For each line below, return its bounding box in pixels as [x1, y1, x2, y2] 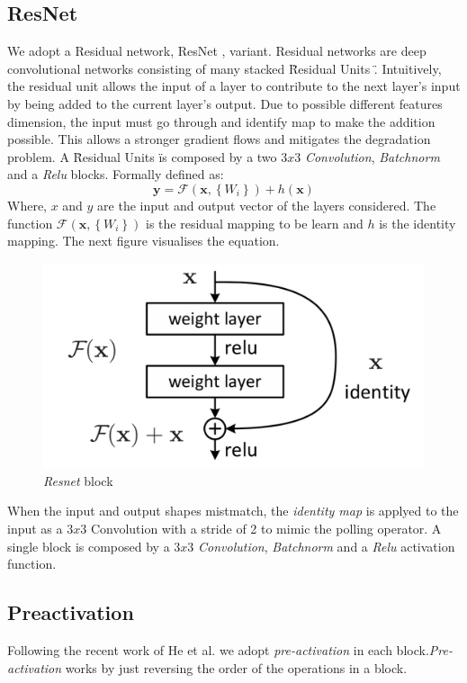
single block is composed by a [7, 536, 170, 555]
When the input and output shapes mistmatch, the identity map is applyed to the [7, 501, 459, 520]
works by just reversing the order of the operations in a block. [65, 658, 408, 677]
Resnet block [43, 471, 113, 490]
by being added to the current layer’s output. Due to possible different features [7, 94, 443, 112]
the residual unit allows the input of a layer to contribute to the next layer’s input [7, 76, 461, 95]
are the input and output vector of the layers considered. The [97, 195, 436, 214]
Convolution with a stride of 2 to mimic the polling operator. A [90, 519, 442, 538]
